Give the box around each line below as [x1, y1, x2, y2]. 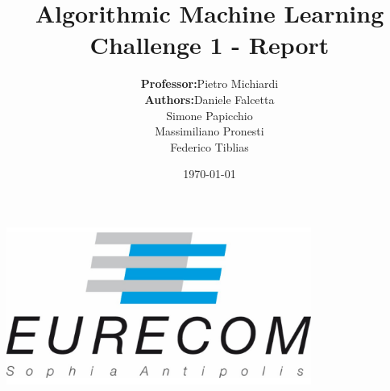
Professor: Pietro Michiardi [140, 75, 279, 92]
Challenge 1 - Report [89, 28, 330, 61]
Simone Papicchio [166, 106, 253, 123]
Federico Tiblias [170, 138, 249, 155]
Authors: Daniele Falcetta [144, 90, 275, 107]
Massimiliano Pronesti [155, 123, 264, 139]
